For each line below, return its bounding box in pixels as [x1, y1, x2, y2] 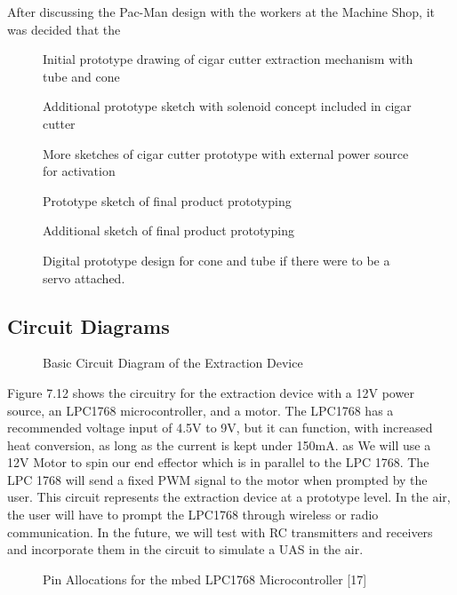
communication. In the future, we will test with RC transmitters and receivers [7, 522, 433, 541]
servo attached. [43, 268, 125, 287]
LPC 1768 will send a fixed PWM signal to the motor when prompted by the [7, 470, 428, 488]
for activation [43, 162, 116, 180]
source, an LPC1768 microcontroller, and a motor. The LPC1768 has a [7, 401, 394, 419]
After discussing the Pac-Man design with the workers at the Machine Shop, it [7, 3, 435, 20]
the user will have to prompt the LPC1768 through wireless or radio [7, 505, 379, 524]
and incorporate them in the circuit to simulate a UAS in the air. [7, 540, 364, 559]
